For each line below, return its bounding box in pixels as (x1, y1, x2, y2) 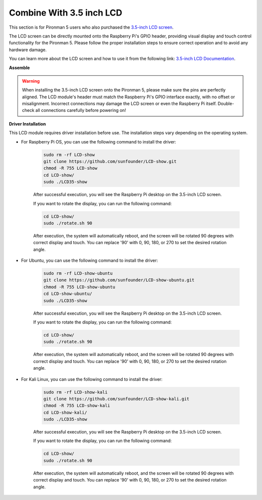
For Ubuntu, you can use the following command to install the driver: (21, 258, 158, 264)
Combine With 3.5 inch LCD (9, 7, 122, 18)
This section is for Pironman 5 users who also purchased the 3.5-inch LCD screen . (9, 24, 174, 30)
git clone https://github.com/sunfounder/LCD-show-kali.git (43, 396, 190, 401)
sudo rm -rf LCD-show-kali (43, 389, 108, 395)
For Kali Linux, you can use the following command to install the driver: (21, 376, 163, 382)
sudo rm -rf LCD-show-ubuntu (43, 270, 113, 276)
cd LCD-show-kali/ (43, 410, 87, 415)
